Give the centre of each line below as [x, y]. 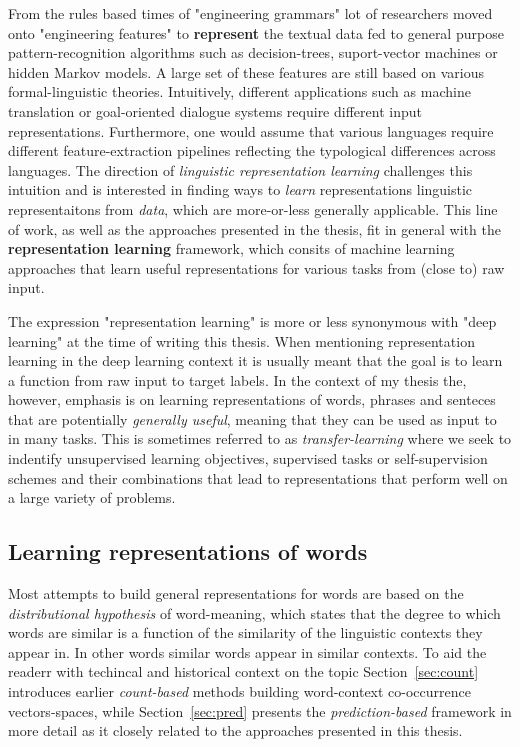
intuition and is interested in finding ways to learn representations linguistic [240, 189]
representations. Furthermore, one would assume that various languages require [251, 130]
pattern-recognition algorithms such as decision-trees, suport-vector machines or [253, 52]
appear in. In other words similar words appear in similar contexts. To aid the [247, 651]
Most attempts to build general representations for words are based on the [236, 593]
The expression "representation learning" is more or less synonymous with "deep [252, 320]
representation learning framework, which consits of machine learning [231, 248]
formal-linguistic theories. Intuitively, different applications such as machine [239, 91]
